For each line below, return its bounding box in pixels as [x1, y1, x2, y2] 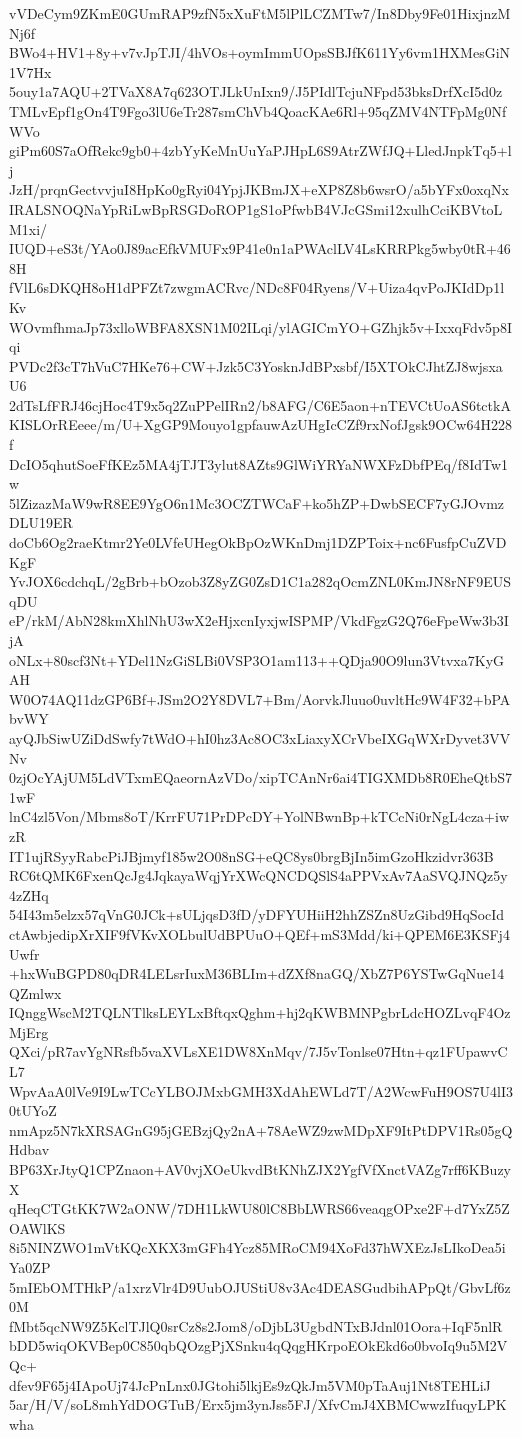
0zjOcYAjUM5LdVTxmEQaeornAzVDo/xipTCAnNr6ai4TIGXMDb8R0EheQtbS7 [9, 767, 513, 788]
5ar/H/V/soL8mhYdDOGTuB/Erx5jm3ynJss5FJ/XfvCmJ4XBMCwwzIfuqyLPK [9, 1394, 507, 1415]
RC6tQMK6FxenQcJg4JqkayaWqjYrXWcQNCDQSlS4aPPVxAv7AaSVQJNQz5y [9, 865, 508, 886]
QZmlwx [9, 982, 62, 1003]
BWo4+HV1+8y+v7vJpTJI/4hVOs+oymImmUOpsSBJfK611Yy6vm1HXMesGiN [9, 42, 511, 63]
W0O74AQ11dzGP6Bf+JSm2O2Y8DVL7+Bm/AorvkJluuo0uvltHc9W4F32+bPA [9, 688, 511, 709]
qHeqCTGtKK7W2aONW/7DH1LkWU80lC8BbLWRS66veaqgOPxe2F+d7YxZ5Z [9, 1198, 510, 1219]
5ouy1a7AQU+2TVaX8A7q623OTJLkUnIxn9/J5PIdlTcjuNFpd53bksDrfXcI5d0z [9, 81, 503, 102]
